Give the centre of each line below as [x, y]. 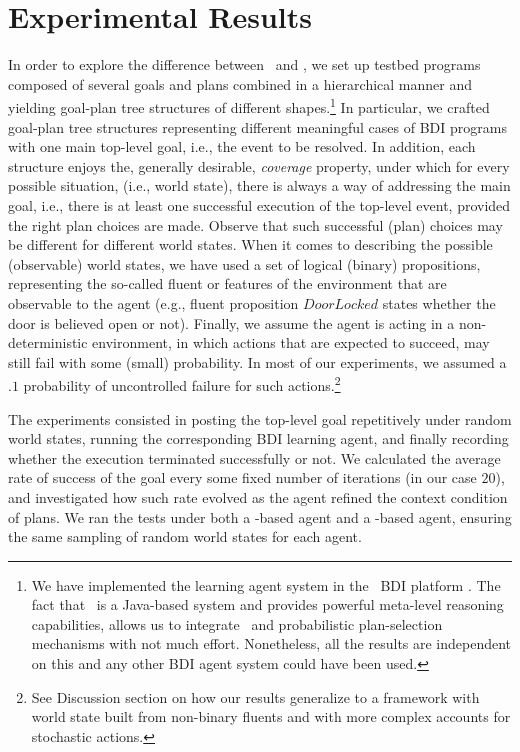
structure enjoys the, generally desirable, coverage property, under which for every [259, 165]
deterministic [48, 342]
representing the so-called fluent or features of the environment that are [227, 283]
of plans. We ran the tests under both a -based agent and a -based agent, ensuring [260, 516]
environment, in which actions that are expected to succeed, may [291, 342]
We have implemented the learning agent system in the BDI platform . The [266, 584]
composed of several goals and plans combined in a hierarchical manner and [240, 83]
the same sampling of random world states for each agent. [185, 536]
